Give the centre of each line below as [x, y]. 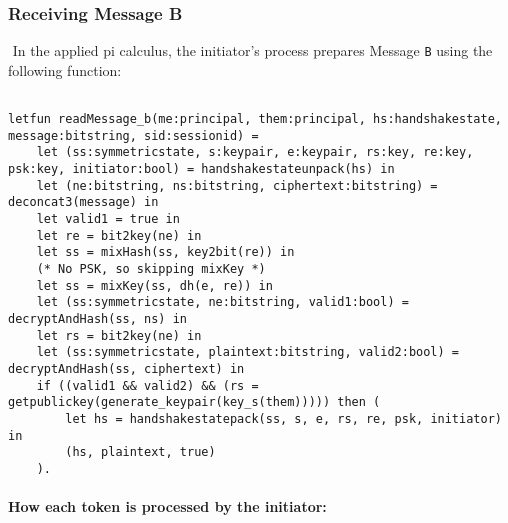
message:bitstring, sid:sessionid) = [133, 135]
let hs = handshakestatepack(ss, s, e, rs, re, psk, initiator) [283, 418]
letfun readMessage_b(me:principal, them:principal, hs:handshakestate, [255, 119]
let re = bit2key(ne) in [119, 235]
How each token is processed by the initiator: [167, 506]
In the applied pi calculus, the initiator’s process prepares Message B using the [252, 50]
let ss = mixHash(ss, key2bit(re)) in [165, 252]
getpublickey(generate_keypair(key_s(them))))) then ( [194, 402]
